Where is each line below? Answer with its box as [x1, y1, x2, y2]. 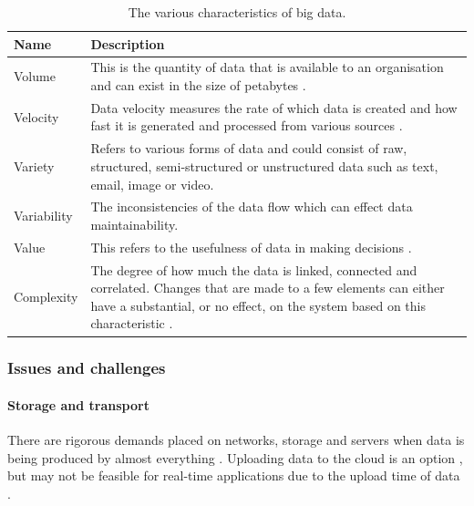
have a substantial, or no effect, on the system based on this [90, 295, 426, 315]
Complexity [14, 287, 78, 306]
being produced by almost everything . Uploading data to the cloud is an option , [7, 448, 463, 467]
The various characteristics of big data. [128, 3, 346, 21]
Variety [14, 156, 55, 175]
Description [90, 34, 165, 53]
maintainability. [90, 214, 179, 233]
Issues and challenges [7, 356, 166, 379]
